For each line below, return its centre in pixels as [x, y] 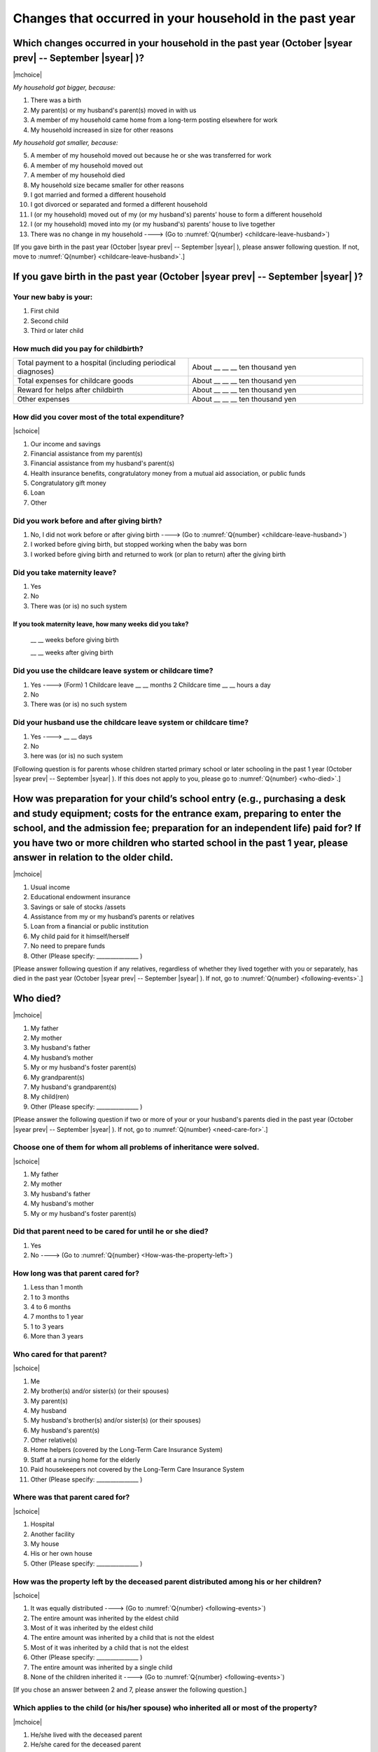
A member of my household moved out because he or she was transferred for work [151, 156]
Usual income [50, 887]
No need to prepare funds [68, 946]
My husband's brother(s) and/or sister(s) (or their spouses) [116, 1421]
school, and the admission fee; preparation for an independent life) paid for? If [187, 828]
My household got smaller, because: [65, 143]
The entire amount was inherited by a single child [101, 1667]
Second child [49, 321]
